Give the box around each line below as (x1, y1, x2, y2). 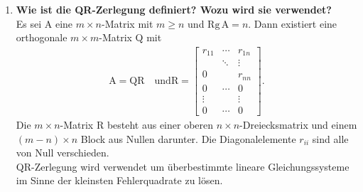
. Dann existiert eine (248, 16, 337, 31)
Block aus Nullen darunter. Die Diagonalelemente (80, 131, 296, 146)
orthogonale (16, 30, 67, 45)
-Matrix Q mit (99, 30, 162, 45)
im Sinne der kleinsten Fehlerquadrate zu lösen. (16, 173, 223, 188)
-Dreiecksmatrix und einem (239, 117, 357, 132)
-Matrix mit (102, 16, 153, 31)
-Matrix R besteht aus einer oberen (60, 117, 214, 132)
